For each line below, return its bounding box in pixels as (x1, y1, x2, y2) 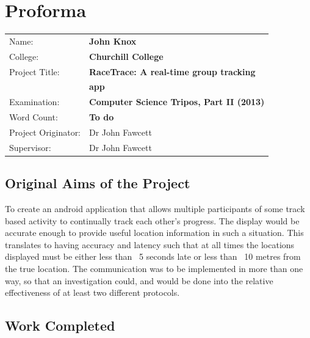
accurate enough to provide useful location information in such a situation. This (5, 226, 304, 239)
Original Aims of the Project (5, 174, 190, 193)
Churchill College (89, 50, 164, 62)
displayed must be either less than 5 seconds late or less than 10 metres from (5, 250, 301, 263)
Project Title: (9, 65, 60, 78)
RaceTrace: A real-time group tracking (89, 65, 256, 78)
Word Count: (9, 111, 58, 123)
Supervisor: (9, 141, 51, 153)
